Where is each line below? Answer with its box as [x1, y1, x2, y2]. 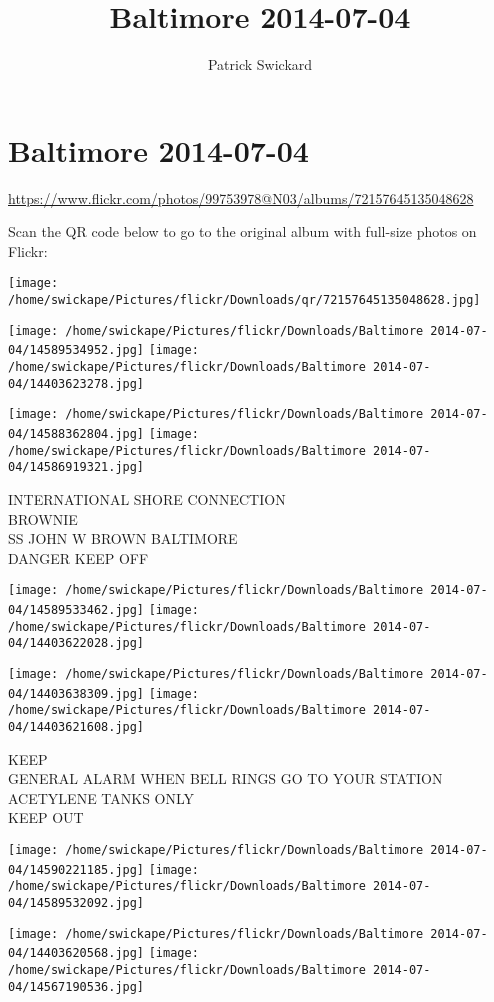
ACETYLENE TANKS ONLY [8, 787, 195, 808]
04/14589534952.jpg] [8, 343, 145, 358]
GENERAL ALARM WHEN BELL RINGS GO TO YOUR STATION [8, 768, 443, 789]
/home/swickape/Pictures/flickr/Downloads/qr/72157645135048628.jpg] [8, 293, 481, 308]
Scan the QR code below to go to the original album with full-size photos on [8, 221, 477, 242]
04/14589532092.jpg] [8, 895, 145, 910]
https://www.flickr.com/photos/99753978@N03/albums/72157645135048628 [8, 187, 474, 208]
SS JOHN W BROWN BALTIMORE [8, 528, 238, 549]
